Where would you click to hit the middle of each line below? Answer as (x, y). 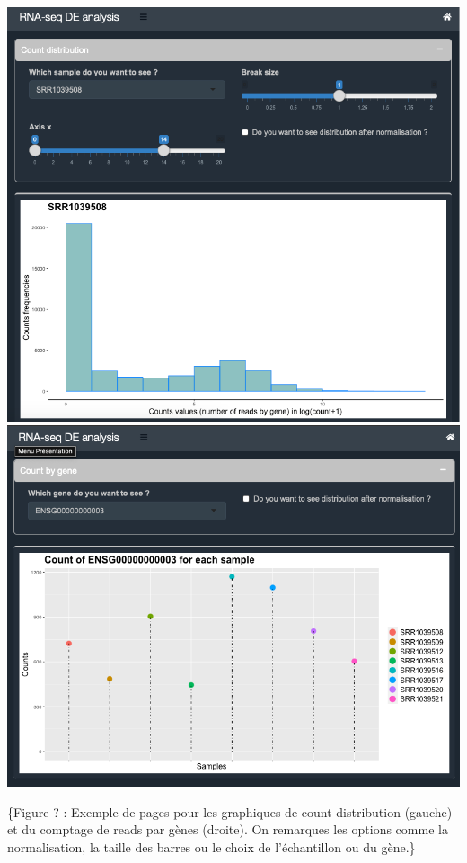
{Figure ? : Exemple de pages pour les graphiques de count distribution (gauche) (230, 811)
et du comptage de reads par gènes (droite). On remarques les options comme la (228, 829)
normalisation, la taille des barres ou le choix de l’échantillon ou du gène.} (211, 846)
